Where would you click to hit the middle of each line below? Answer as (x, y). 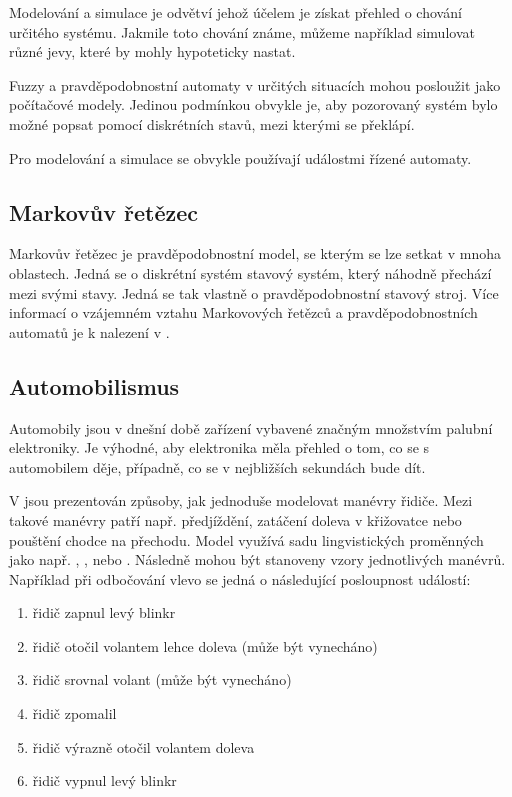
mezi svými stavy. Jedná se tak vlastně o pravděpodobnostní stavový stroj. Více (254, 292)
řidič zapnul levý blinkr (104, 612)
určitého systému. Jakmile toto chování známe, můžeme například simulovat (242, 31)
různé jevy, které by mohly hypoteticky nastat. (152, 51)
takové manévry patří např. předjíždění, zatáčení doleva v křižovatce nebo (235, 519)
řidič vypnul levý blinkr (104, 780)
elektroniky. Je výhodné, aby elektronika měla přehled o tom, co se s (219, 447)
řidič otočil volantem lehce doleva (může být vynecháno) (205, 645)
